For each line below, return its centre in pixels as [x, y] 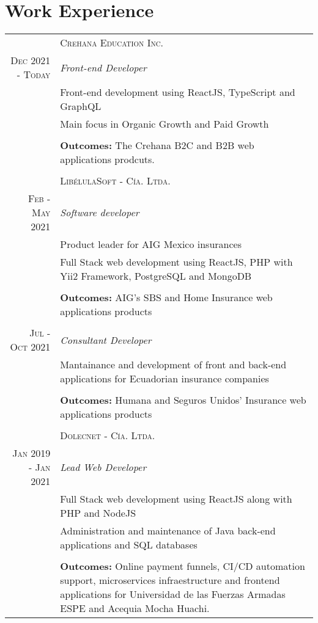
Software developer [100, 213]
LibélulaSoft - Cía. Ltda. [115, 181]
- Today [34, 75]
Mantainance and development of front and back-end [173, 365]
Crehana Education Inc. [112, 43]
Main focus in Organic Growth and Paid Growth [165, 124]
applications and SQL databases [129, 545]
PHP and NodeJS [98, 513]
